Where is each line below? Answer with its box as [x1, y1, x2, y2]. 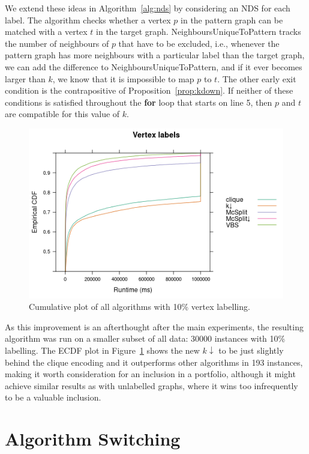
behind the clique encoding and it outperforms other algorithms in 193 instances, [5, 356, 303, 368]
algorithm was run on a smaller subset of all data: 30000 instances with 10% [5, 332, 286, 345]
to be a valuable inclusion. [5, 391, 101, 404]
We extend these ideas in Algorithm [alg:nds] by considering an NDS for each [5, 2, 290, 14]
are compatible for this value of [5, 107, 120, 120]
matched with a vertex [5, 25, 88, 38]
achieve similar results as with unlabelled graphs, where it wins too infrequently [5, 379, 298, 392]
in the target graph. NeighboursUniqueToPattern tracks [96, 25, 301, 38]
